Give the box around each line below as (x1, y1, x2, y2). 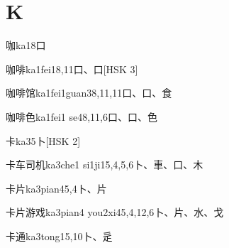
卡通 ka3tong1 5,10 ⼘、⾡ (6, 228, 113, 243)
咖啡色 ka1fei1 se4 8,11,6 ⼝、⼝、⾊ (6, 109, 157, 124)
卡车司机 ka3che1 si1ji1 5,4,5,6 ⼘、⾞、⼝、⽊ (6, 157, 203, 172)
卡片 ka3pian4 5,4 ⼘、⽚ (6, 180, 107, 195)
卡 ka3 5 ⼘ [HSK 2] (6, 133, 81, 148)
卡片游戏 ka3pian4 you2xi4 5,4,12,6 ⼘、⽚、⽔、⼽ (6, 205, 224, 220)
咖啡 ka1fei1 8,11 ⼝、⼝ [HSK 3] (6, 61, 138, 76)
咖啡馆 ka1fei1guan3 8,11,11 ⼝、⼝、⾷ (6, 85, 172, 100)
